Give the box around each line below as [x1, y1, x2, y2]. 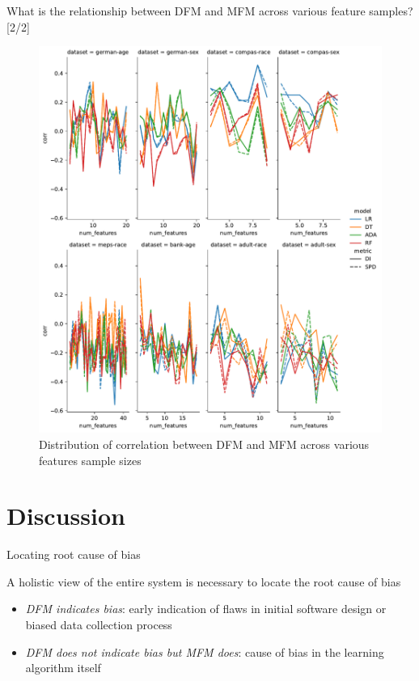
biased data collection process [25, 616, 172, 633]
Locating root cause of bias [6, 546, 141, 563]
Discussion [6, 499, 125, 532]
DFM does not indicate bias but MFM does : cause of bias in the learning [25, 643, 384, 660]
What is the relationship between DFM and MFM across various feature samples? [6, 2, 413, 19]
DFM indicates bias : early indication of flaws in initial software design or [25, 600, 387, 617]
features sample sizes [39, 451, 142, 468]
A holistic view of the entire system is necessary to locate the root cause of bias [6, 573, 401, 590]
